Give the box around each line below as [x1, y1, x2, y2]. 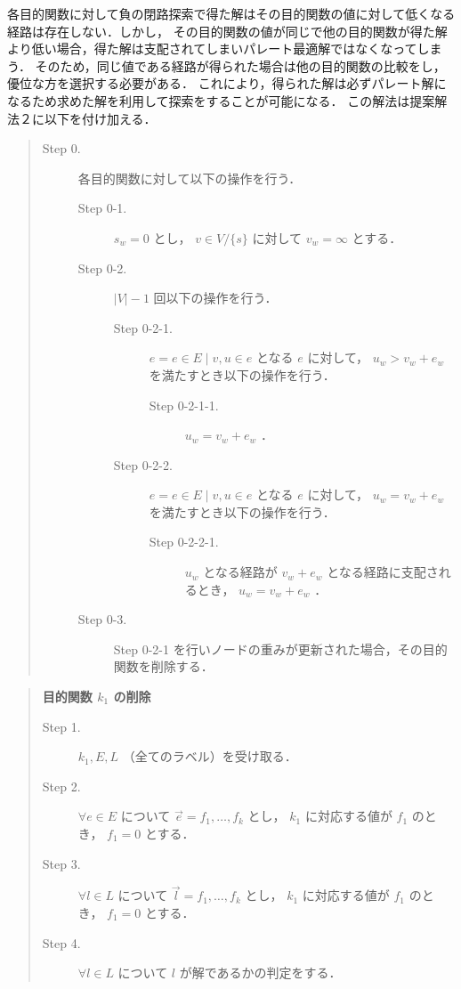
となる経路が [203, 563, 278, 581]
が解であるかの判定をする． [179, 963, 342, 982]
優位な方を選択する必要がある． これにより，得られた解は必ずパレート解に [7, 74, 447, 93]
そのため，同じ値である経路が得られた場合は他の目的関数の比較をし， [35, 56, 446, 75]
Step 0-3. [77, 610, 127, 628]
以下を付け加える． [44, 109, 157, 127]
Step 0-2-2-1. [149, 532, 219, 551]
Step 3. [42, 854, 81, 872]
